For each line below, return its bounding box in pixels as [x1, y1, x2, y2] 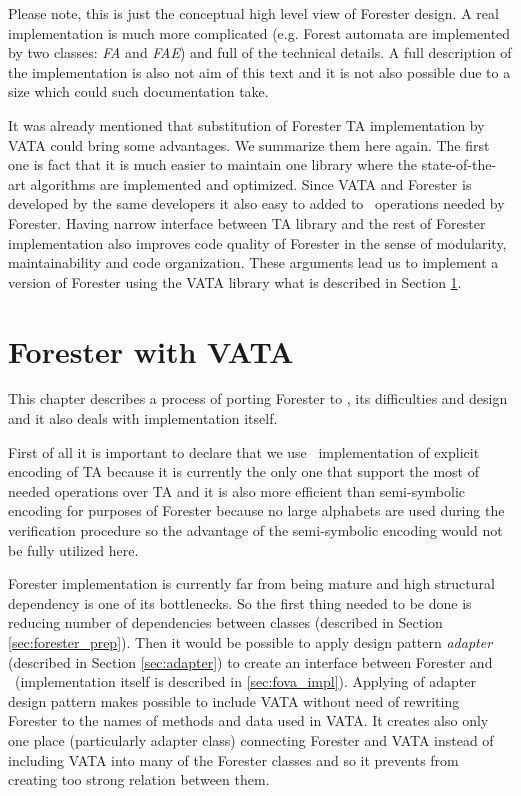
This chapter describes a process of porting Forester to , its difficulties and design [8, 388, 508, 409]
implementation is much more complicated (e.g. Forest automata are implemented [8, 22, 511, 43]
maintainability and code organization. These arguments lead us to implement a [8, 252, 499, 273]
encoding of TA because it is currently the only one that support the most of [8, 461, 479, 482]
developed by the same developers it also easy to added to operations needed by [8, 193, 505, 214]
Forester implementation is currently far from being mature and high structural [8, 573, 495, 594]
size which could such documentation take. [8, 81, 269, 102]
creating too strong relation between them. [8, 769, 270, 790]
